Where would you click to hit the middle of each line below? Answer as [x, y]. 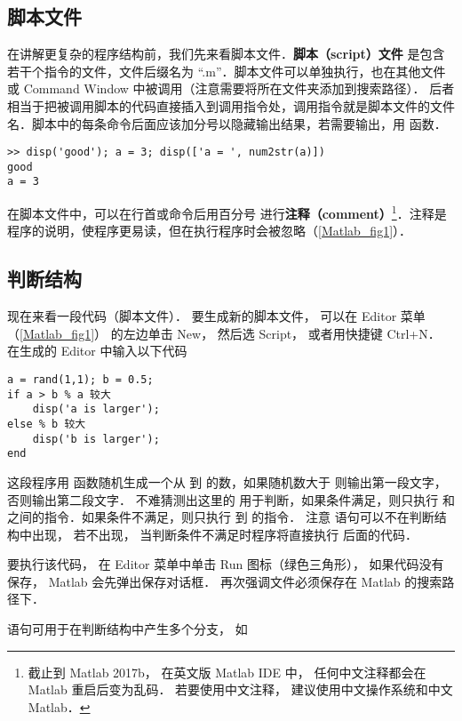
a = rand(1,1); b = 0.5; [80, 379]
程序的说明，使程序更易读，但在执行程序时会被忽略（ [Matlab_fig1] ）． [210, 231]
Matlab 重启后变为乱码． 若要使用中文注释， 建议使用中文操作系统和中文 [240, 689]
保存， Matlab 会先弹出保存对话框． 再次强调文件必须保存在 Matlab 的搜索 [225, 581]
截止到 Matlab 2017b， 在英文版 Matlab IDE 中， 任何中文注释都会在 [227, 672]
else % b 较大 [47, 424]
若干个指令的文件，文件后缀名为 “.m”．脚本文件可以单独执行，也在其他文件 [227, 71]
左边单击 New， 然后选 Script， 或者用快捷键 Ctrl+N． [282, 333]
